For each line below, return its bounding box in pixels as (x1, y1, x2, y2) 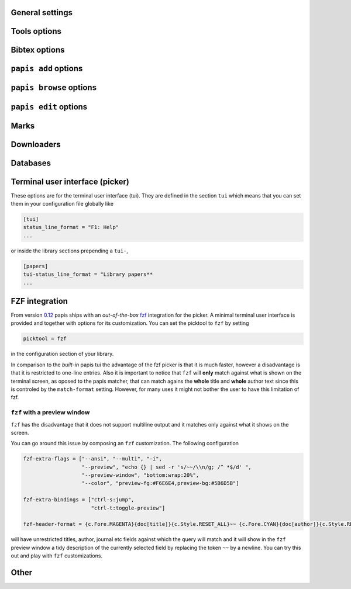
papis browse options (11, 82, 97, 93)
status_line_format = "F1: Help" (23, 224, 119, 231)
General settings (11, 8, 73, 18)
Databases (11, 158, 51, 168)
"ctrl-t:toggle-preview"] (91, 504, 166, 511)
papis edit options (11, 102, 88, 112)
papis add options (11, 64, 83, 74)
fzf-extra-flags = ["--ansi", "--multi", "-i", (23, 456, 162, 462)
